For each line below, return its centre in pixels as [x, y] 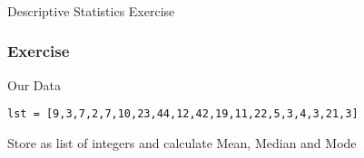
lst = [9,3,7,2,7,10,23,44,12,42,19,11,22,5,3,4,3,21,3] [183, 114]
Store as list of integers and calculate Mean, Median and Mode [182, 142]
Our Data [34, 84]
